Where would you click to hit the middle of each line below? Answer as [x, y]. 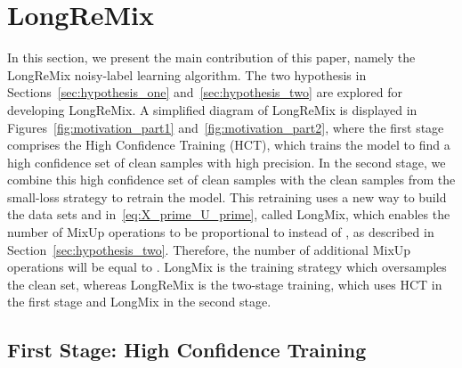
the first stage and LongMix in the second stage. [139, 302]
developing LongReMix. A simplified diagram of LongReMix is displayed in [212, 109]
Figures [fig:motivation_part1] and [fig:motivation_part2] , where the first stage [226, 127]
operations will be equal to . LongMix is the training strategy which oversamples [227, 267]
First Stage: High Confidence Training [187, 350]
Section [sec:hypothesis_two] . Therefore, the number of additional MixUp [209, 249]
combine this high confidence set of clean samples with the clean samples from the [231, 180]
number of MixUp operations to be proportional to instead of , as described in [221, 232]
